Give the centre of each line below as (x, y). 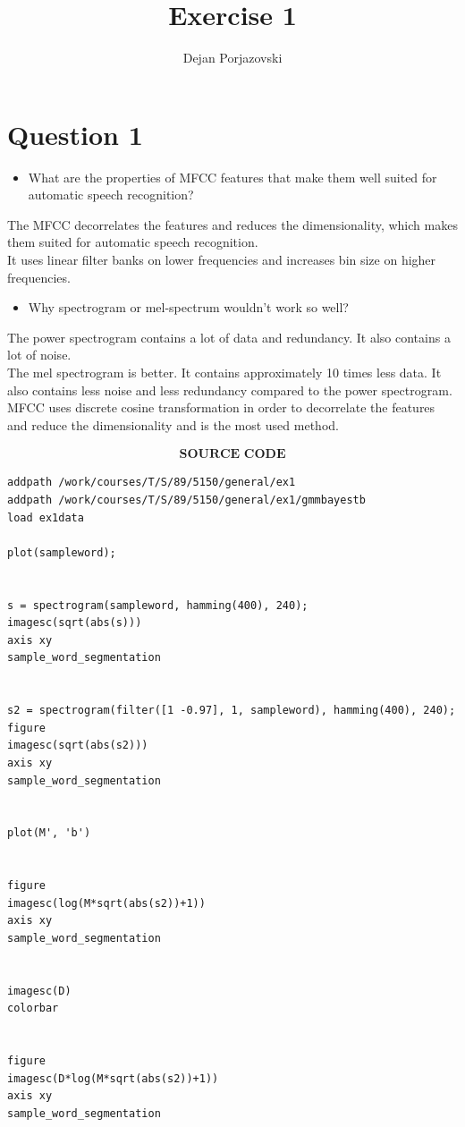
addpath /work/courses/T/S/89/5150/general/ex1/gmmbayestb (186, 500)
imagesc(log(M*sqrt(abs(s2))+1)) (106, 903)
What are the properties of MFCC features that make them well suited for (232, 177)
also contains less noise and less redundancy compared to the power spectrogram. (230, 390)
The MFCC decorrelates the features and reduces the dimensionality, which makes (232, 224)
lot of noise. (39, 355)
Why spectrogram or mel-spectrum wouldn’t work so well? (188, 307)
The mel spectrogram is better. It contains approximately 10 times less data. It (224, 372)
